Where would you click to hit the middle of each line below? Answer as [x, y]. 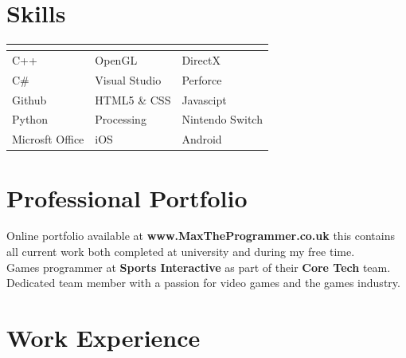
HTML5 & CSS [133, 99]
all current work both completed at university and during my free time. [181, 252]
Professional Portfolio [127, 197]
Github [29, 99]
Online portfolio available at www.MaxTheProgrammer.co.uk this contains [201, 236]
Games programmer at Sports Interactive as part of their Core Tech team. [199, 267]
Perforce [202, 79]
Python [30, 119]
